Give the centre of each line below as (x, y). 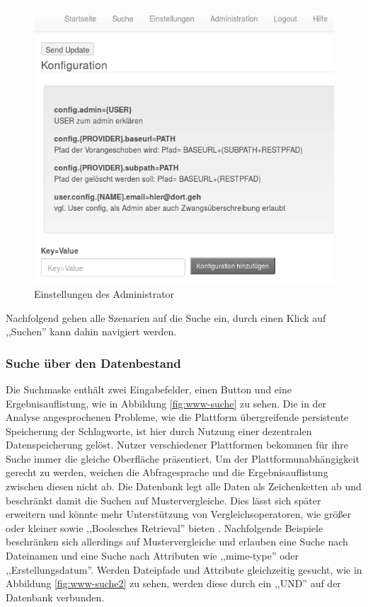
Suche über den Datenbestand (93, 363)
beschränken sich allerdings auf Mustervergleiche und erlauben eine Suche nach (177, 542)
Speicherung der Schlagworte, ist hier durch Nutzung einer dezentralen (159, 430)
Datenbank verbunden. (55, 597)
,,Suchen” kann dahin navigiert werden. (91, 331)
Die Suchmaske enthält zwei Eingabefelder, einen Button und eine (149, 389)
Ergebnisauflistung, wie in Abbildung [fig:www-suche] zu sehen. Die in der (166, 403)
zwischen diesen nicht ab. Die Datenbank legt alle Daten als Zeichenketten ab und (184, 486)
